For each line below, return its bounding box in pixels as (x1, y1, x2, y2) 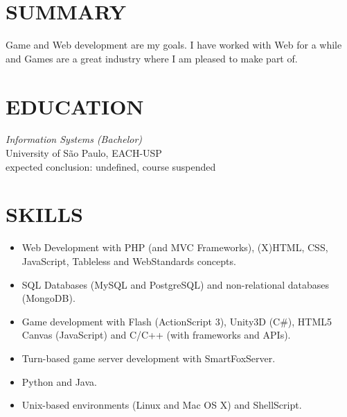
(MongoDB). (21, 291, 75, 305)
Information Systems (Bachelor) (6, 132, 143, 146)
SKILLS (6, 200, 83, 228)
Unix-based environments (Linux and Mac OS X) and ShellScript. (21, 398, 302, 412)
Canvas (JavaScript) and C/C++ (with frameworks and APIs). (21, 327, 291, 342)
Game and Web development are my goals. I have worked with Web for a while (6, 37, 342, 52)
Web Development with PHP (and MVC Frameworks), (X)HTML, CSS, (21, 240, 328, 255)
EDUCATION (6, 92, 144, 120)
